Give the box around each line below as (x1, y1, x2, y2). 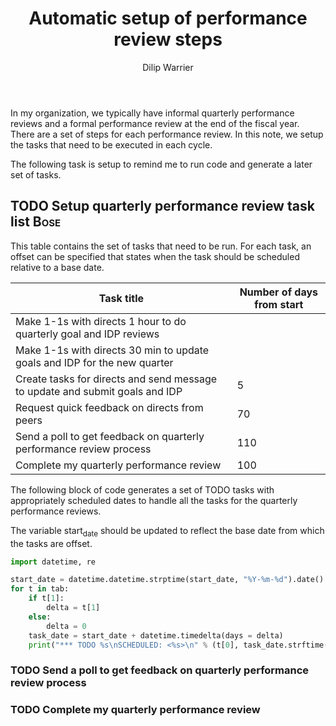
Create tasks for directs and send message (15, 372, 218, 386)
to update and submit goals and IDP (15, 384, 183, 398)
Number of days (239, 285, 319, 299)
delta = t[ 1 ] (46, 603, 101, 613)
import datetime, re (10, 557, 97, 567)
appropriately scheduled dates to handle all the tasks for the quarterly (10, 494, 298, 506)
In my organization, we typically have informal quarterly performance (10, 107, 295, 119)
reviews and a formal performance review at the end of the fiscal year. (10, 117, 300, 129)
